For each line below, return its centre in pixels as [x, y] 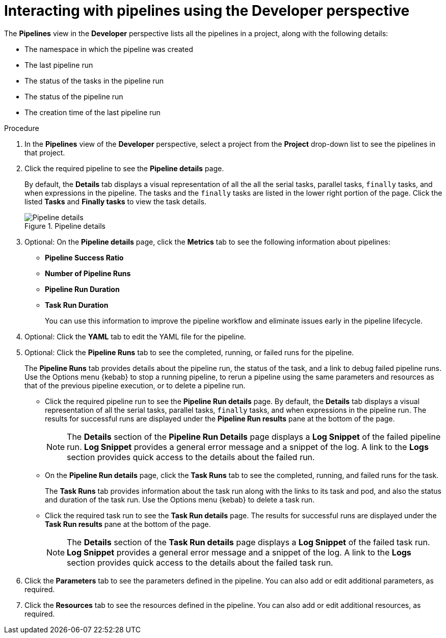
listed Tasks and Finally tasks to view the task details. [115, 201]
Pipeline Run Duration [82, 289]
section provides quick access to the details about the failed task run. [200, 562]
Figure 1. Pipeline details [65, 226]
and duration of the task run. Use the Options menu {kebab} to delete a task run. [180, 499]
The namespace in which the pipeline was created [109, 49]
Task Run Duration [77, 305]
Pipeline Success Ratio [84, 257]
